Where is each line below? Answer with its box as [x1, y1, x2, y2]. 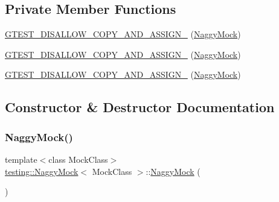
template [5, 153, 37, 165]
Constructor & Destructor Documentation [5, 98, 275, 116]
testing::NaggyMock [5, 165, 79, 177]
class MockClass [48, 153, 108, 165]
